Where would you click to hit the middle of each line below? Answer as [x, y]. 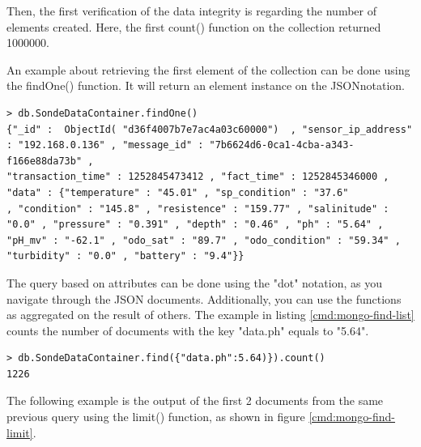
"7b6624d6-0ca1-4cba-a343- [282, 145]
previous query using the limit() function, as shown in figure [156, 417]
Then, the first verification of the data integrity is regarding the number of [191, 11]
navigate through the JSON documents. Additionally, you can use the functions [204, 298]
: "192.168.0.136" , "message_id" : [105, 145]
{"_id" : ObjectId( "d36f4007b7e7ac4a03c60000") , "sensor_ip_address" [210, 129]
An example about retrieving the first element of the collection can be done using [208, 69]
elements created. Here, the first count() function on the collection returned [194, 26]
